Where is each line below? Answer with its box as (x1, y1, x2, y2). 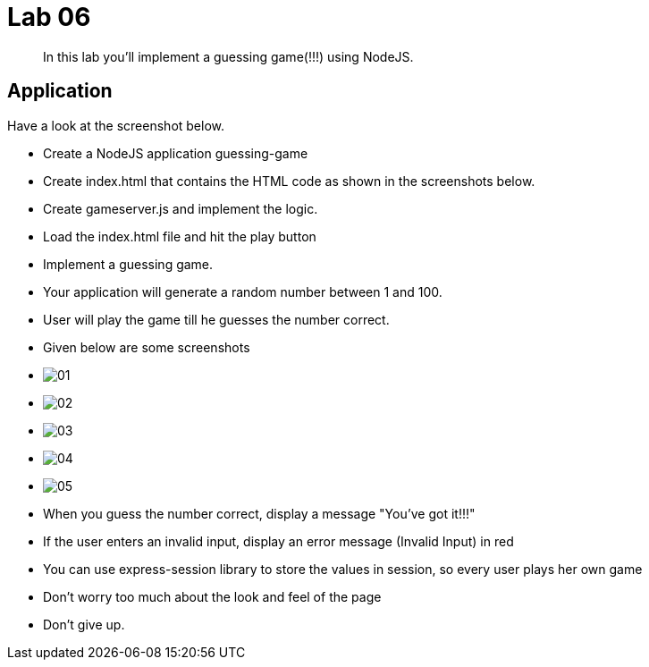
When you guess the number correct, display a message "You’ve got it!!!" (43, 505, 476, 521)
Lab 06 (7, 2, 91, 32)
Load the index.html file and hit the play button (43, 228, 316, 244)
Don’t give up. (43, 616, 125, 632)
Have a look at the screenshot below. (7, 117, 225, 133)
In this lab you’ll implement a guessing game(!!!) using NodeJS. (43, 48, 414, 64)
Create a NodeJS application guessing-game (43, 145, 308, 161)
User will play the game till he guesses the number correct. (43, 311, 390, 327)
